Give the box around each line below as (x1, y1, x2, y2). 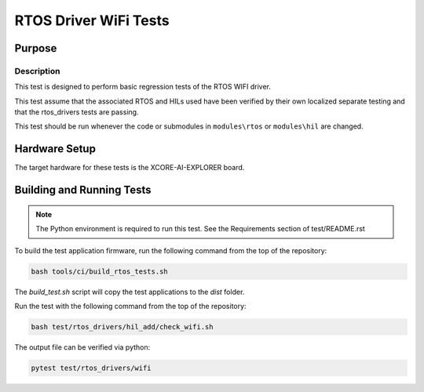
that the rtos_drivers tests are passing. (14, 107, 139, 117)
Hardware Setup (14, 142, 96, 156)
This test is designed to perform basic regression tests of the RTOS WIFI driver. (14, 82, 271, 92)
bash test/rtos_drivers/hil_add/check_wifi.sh (31, 322, 214, 331)
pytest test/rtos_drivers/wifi (31, 363, 152, 372)
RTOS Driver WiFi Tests (14, 12, 170, 29)
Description (14, 65, 60, 76)
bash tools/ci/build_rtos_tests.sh (31, 267, 168, 276)
